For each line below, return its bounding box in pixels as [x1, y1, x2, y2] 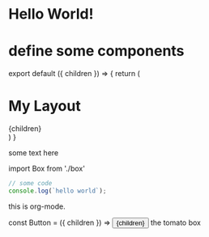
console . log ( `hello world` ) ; [8, 187, 107, 195]
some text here [8, 148, 59, 158]
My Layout [8, 97, 81, 116]
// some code [8, 180, 53, 188]
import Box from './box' [8, 163, 85, 174]
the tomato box [150, 218, 201, 227]
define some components [8, 42, 185, 61]
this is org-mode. [8, 201, 66, 211]
